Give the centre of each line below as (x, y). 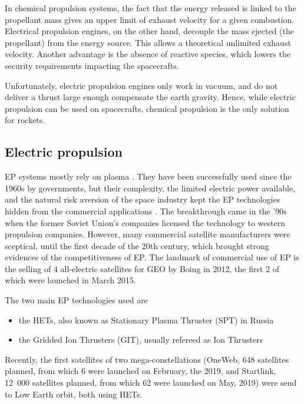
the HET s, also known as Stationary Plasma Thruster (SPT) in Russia (146, 319)
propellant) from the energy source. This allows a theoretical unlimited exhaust (148, 42)
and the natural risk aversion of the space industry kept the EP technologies (143, 199)
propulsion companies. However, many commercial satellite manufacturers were (148, 234)
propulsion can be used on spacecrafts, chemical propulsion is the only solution (147, 108)
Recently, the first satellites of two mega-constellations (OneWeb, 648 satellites (147, 359)
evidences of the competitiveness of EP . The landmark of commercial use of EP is (152, 257)
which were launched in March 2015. (70, 280)
